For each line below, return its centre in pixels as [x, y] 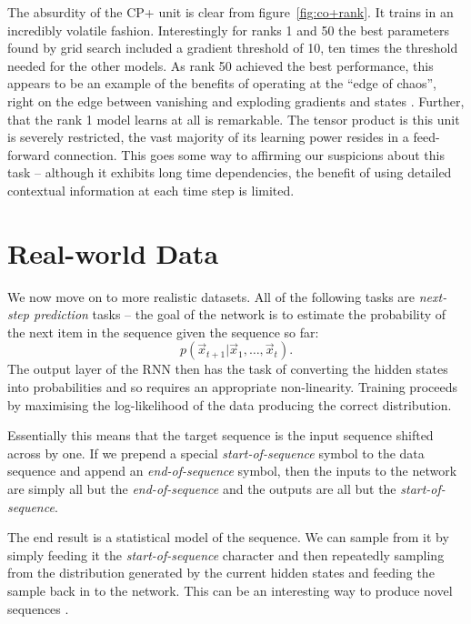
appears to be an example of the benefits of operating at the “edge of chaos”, [222, 83]
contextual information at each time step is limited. [151, 190]
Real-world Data [113, 252]
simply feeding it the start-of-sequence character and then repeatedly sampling [226, 554]
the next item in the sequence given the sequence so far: [163, 332]
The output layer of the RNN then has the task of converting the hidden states [228, 369]
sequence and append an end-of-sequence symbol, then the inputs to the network [232, 471]
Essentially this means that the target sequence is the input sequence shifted [220, 435]
